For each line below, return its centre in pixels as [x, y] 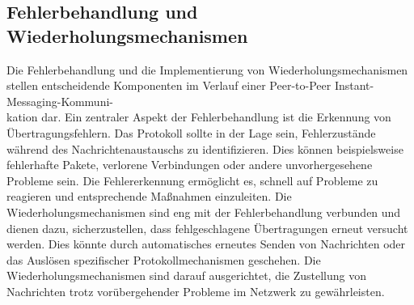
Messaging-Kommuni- [60, 101]
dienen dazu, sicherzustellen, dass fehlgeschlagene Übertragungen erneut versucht [207, 228]
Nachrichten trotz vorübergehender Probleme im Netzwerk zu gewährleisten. [196, 291]
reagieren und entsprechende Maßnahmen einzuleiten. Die [149, 196]
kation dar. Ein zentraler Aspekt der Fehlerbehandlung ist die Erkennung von [199, 117]
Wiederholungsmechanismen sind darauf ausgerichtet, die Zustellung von [187, 275]
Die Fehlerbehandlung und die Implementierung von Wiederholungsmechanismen [207, 69]
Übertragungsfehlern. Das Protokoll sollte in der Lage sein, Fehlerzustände [191, 132]
